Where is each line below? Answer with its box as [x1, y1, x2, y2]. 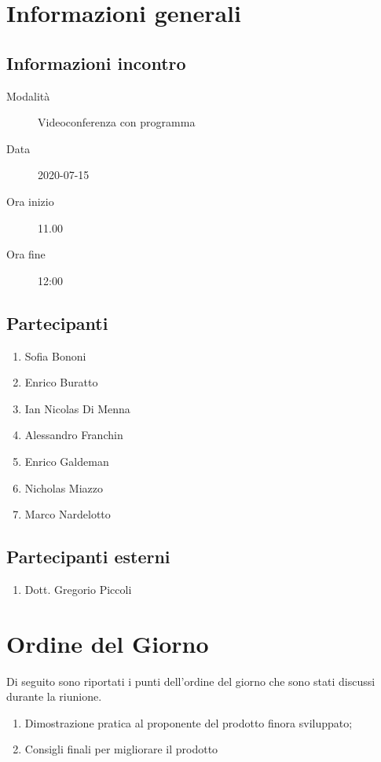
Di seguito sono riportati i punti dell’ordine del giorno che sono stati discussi [6, 672, 376, 689]
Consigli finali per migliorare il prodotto [24, 741, 218, 757]
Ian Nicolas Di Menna [24, 400, 130, 416]
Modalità [6, 87, 50, 104]
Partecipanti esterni [6, 544, 170, 569]
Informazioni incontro [6, 50, 186, 75]
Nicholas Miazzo [24, 479, 104, 496]
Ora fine [6, 246, 46, 262]
